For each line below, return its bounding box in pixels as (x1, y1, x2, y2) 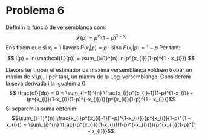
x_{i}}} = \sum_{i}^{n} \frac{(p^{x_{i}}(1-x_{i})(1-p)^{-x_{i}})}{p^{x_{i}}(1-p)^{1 (6, 121, 196, 129)
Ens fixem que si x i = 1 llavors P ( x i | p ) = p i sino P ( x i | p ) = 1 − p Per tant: (5, 43, 181, 52)
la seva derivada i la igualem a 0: (5, 80, 87, 87)
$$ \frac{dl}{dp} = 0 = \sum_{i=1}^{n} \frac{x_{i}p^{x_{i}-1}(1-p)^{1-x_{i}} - (9, 89, 193, 97)
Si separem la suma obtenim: (5, 105, 78, 112)
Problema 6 (5, 4, 65, 17)
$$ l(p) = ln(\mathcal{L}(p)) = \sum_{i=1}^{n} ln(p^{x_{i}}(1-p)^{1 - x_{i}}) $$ (7, 55, 195, 62)
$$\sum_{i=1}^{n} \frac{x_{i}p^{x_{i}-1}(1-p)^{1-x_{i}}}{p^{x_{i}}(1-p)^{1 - (11, 115, 191, 122)
